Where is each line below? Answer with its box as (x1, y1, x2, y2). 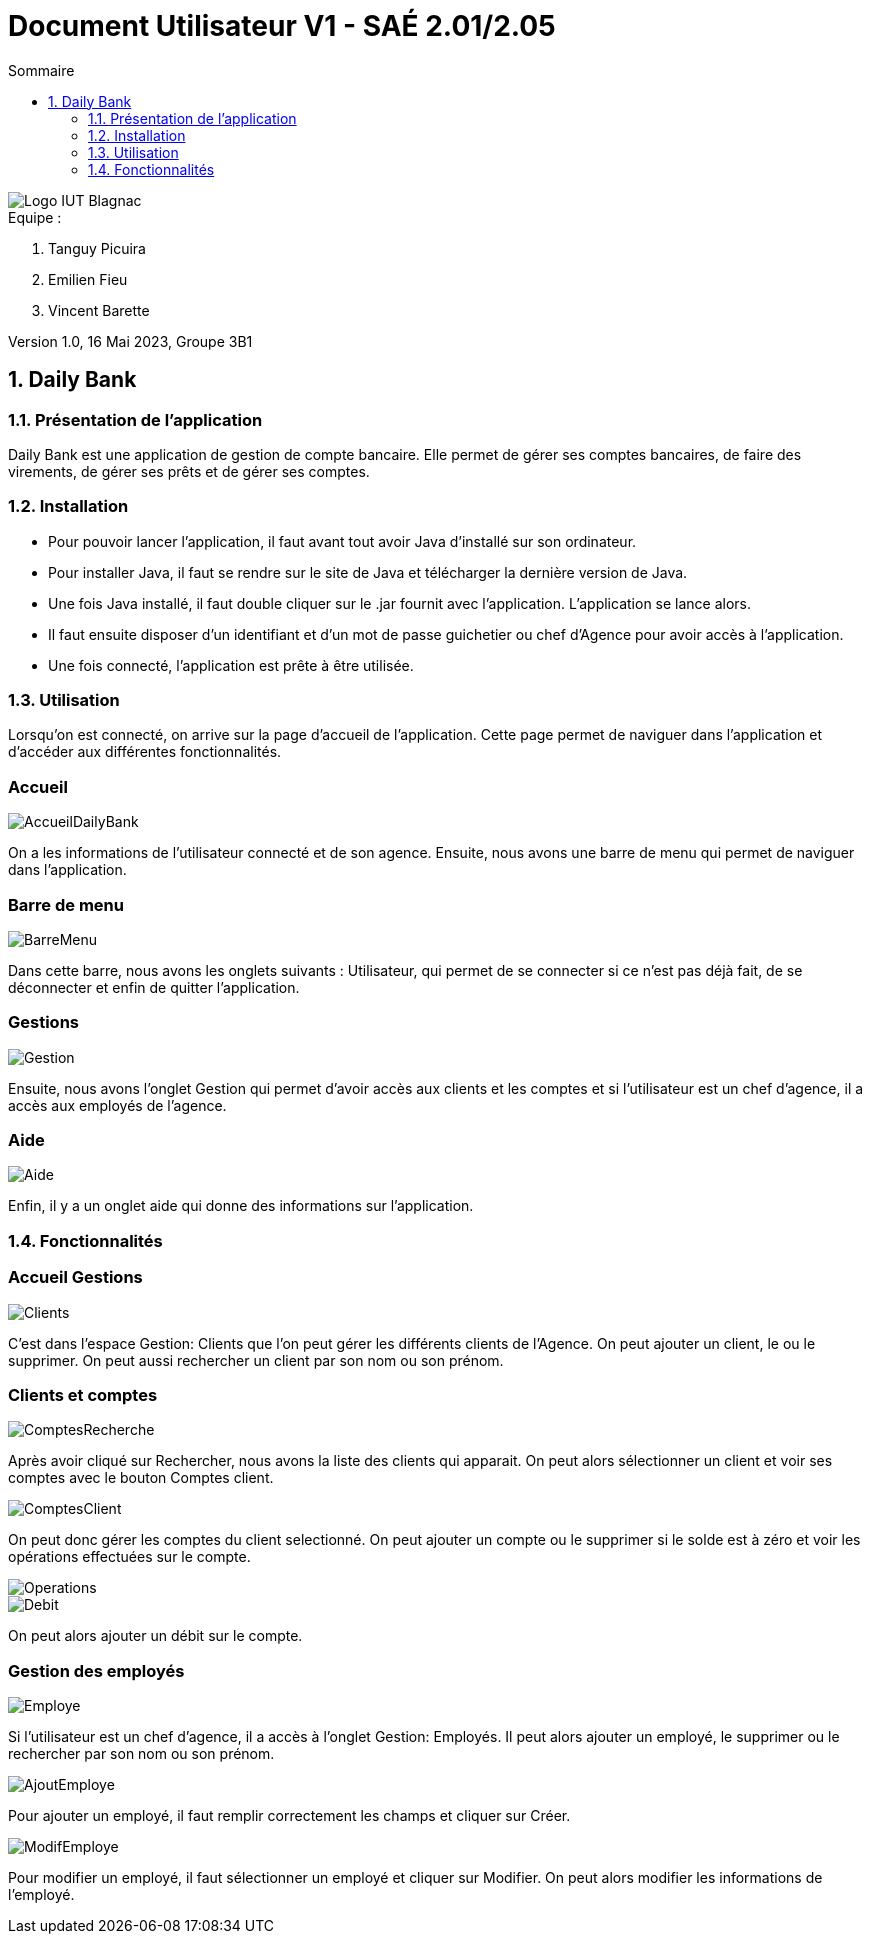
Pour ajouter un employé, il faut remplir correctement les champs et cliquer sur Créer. (8, 1807, 571, 1825)
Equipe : (8, 208, 62, 226)
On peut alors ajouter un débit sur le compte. (8, 1627, 303, 1645)
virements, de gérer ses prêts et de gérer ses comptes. (8, 462, 370, 480)
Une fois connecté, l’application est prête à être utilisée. (48, 656, 414, 674)
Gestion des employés (8, 1660, 185, 1681)
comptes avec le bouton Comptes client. (8, 1469, 274, 1487)
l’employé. (8, 1886, 75, 1904)
